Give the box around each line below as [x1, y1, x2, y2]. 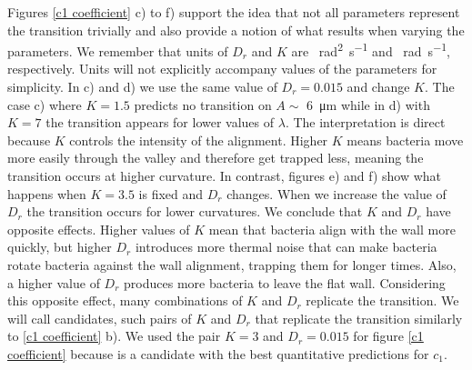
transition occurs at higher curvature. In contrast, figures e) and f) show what [7, 166, 442, 185]
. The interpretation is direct [285, 113, 446, 132]
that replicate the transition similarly [255, 308, 463, 327]
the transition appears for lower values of [45, 113, 275, 132]
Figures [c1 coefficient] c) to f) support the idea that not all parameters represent [7, 3, 460, 21]
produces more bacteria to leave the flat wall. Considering [124, 273, 446, 292]
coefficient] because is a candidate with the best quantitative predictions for [7, 344, 429, 363]
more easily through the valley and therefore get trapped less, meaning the [7, 148, 424, 167]
